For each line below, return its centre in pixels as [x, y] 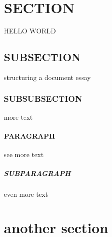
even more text [26, 194]
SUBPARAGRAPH [37, 173]
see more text [24, 154]
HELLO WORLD [30, 31]
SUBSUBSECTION [43, 99]
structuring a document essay [47, 77]
